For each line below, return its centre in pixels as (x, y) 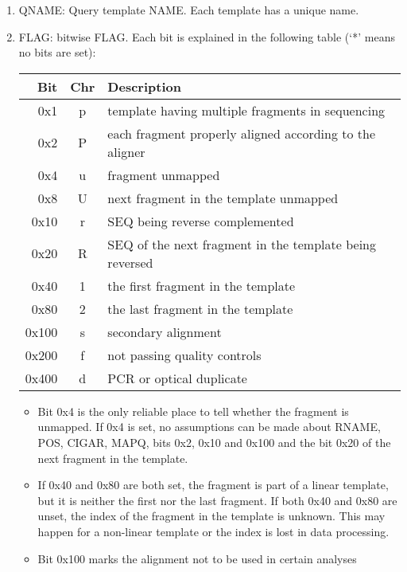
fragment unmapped (164, 174)
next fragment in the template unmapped (223, 198)
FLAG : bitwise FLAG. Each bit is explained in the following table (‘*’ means (207, 36)
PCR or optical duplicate (177, 378)
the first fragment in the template (202, 285)
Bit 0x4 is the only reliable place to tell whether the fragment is (193, 411)
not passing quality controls (184, 355)
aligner (126, 151)
